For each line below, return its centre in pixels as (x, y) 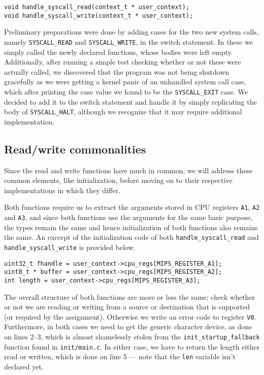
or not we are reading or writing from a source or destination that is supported (127, 307)
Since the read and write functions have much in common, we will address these (128, 170)
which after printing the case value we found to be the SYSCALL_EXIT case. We (126, 91)
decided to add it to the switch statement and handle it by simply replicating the (130, 101)
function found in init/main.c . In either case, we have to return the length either (132, 346)
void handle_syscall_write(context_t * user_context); (99, 15)
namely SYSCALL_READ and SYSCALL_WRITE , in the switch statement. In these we (128, 41)
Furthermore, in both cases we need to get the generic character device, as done (128, 326)
